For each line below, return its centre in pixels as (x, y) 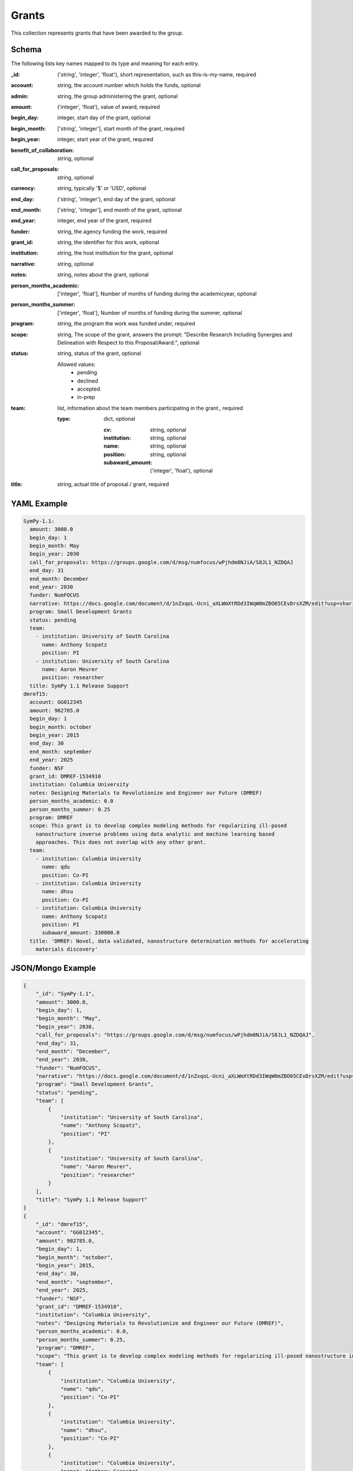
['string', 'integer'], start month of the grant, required (121, 128)
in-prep (86, 397)
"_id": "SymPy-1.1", (65, 994)
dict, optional (119, 419)
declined (88, 381)
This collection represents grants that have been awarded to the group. (97, 33)
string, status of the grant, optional (99, 354)
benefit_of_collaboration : (42, 150)
